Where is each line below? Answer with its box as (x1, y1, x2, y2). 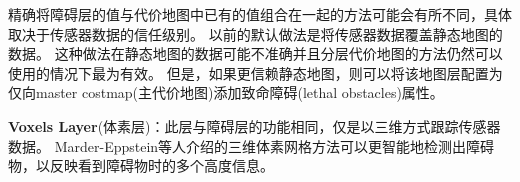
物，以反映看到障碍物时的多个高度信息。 (8, 155, 274, 176)
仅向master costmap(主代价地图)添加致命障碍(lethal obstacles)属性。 (8, 82, 444, 103)
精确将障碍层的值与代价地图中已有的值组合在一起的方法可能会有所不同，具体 (8, 4, 512, 24)
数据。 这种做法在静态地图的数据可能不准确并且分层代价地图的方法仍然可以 (8, 43, 503, 64)
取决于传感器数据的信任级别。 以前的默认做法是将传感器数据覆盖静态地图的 (8, 23, 503, 44)
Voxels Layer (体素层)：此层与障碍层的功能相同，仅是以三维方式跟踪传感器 (8, 115, 501, 136)
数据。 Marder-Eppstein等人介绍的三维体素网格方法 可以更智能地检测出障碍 (8, 135, 495, 156)
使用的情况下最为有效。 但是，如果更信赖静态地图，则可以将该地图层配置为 (8, 62, 503, 83)
